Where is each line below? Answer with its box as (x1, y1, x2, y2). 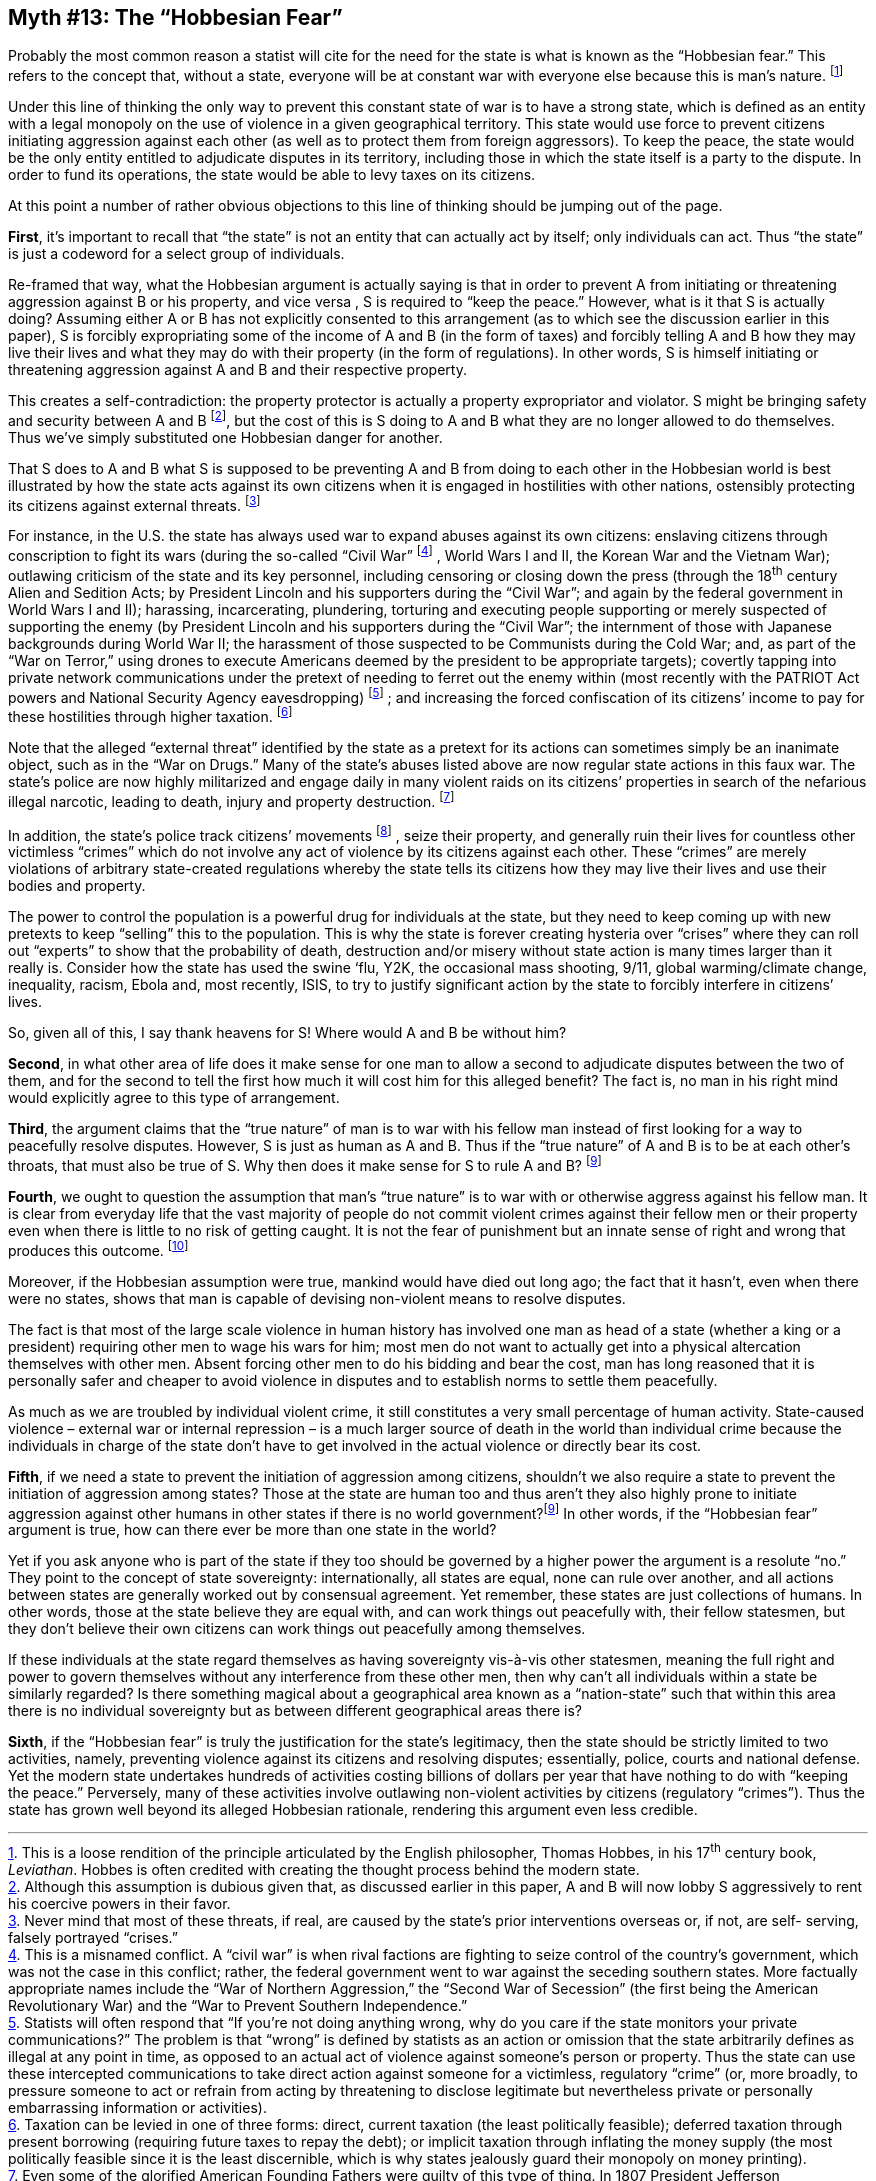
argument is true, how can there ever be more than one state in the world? (8, 1521, 497, 1539)
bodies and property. (8, 877, 146, 895)
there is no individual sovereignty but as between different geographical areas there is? (8, 1702, 583, 1720)
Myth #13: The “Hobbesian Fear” (8, 5, 343, 30)
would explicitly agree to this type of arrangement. (8, 1089, 340, 1107)
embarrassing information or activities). (8, 2098, 267, 2116)
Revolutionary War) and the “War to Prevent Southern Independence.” (8, 1996, 468, 2014)
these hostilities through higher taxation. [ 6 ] (8, 705, 293, 726)
